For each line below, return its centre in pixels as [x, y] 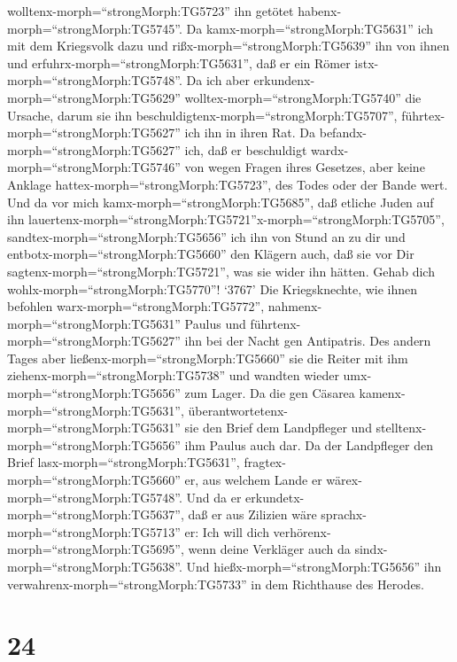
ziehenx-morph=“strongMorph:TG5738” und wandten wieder [173, 375]
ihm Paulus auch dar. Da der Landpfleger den [309, 444]
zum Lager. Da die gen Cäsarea [270, 393]
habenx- [320, 11]
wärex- [344, 480]
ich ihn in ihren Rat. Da [250, 132]
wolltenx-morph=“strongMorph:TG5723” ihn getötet [151, 11]
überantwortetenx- [238, 410]
